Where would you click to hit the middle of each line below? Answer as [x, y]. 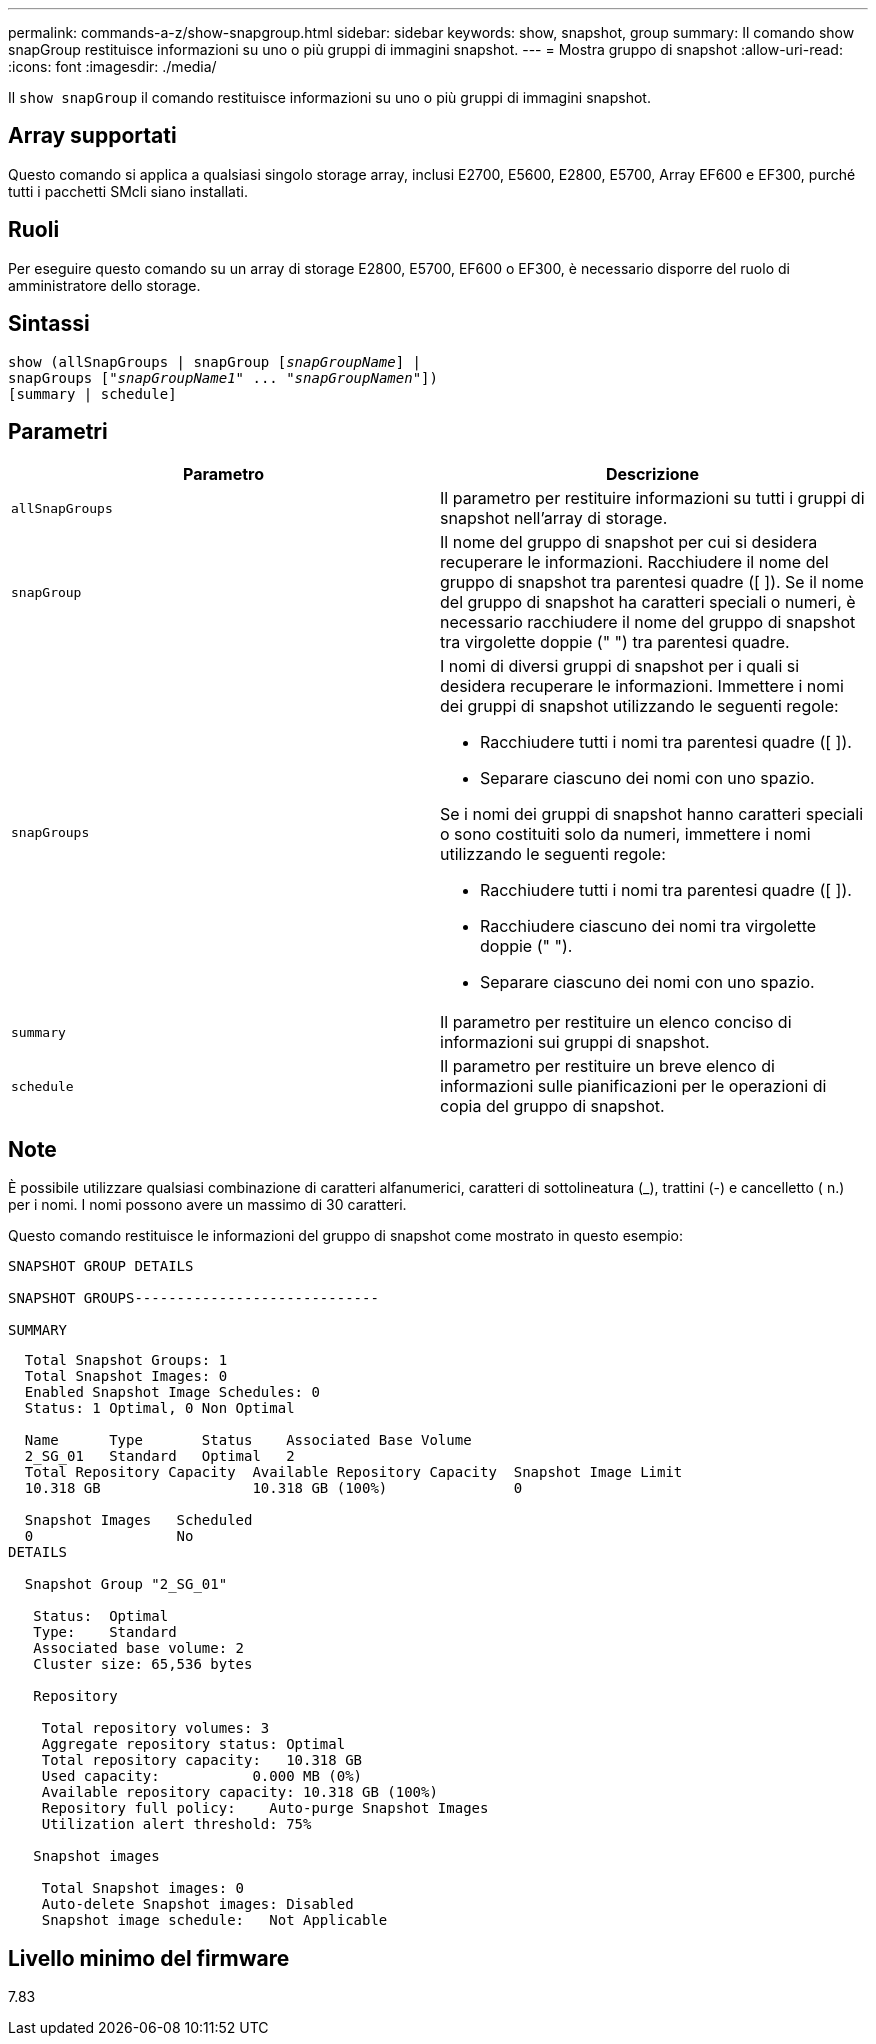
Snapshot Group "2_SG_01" [126, 1584]
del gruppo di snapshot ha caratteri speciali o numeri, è [648, 602]
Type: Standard [105, 1632]
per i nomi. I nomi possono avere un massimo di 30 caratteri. [207, 1205]
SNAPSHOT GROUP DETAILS [101, 1266]
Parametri [58, 431]
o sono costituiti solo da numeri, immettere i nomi [625, 834]
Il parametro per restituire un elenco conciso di [616, 1022]
